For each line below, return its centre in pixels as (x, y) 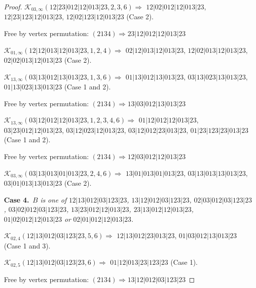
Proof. (13, 6)
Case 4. (17, 199)
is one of (53, 199)
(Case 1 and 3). (27, 245)
